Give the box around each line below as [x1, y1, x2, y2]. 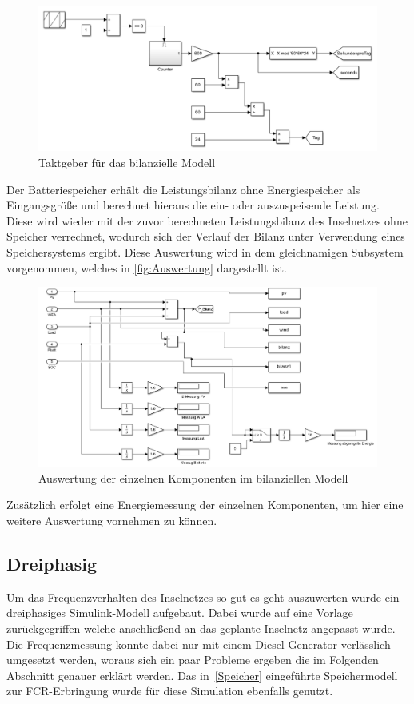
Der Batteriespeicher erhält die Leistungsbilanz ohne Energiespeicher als [6, 181, 360, 197]
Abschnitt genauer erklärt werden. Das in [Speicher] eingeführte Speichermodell [6, 666, 398, 683]
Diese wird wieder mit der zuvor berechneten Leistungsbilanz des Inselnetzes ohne [6, 212, 408, 229]
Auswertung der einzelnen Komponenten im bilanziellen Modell [38, 469, 348, 486]
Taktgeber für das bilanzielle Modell [38, 153, 216, 170]
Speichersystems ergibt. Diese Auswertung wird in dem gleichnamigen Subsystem [6, 243, 404, 260]
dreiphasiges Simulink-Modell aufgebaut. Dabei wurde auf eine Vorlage [6, 604, 353, 621]
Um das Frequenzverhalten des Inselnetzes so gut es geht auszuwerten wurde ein [6, 588, 400, 605]
